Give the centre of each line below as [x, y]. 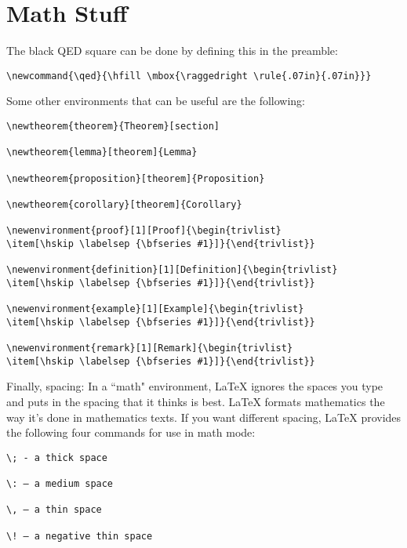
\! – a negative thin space [80, 536]
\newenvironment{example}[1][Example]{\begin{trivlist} [155, 309]
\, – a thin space [54, 510]
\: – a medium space [60, 484]
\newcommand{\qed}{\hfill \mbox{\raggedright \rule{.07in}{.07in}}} [189, 76]
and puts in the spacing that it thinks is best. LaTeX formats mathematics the [196, 402]
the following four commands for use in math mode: [131, 432]
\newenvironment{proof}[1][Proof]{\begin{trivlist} [144, 231]
